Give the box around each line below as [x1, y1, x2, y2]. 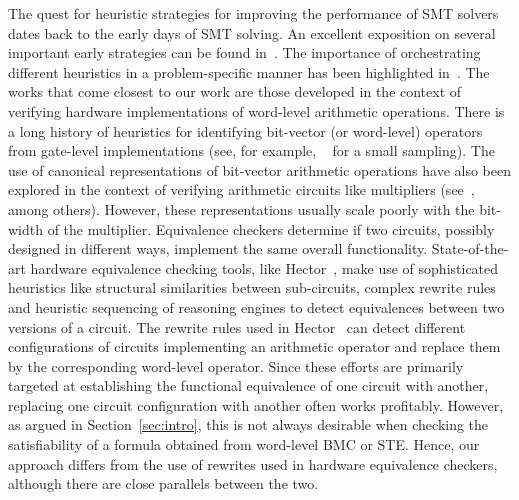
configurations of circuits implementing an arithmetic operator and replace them [8, 336, 501, 357]
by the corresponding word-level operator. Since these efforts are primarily [8, 355, 464, 376]
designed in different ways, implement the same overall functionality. [8, 238, 428, 259]
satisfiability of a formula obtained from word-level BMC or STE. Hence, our [8, 434, 480, 455]
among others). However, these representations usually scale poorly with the [8, 198, 475, 219]
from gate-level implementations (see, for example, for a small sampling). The [8, 140, 495, 161]
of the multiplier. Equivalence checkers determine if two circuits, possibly [47, 218, 495, 239]
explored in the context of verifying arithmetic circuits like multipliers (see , [8, 179, 475, 200]
